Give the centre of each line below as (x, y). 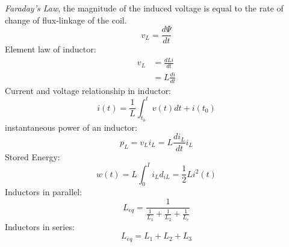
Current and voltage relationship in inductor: (88, 90)
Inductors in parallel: (44, 192)
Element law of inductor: (51, 49)
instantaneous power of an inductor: (71, 127)
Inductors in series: (40, 226)
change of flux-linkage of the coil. (66, 20)
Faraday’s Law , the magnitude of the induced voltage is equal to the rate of (144, 8)
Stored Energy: (33, 156)
